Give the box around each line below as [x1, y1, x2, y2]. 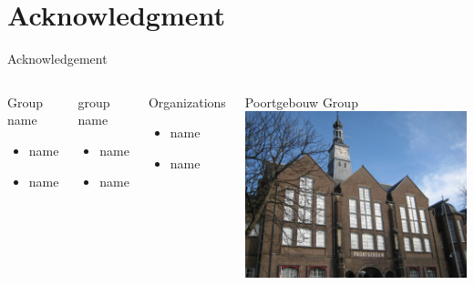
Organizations [148, 92, 226, 111]
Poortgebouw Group [244, 92, 358, 111]
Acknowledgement [7, 49, 108, 68]
